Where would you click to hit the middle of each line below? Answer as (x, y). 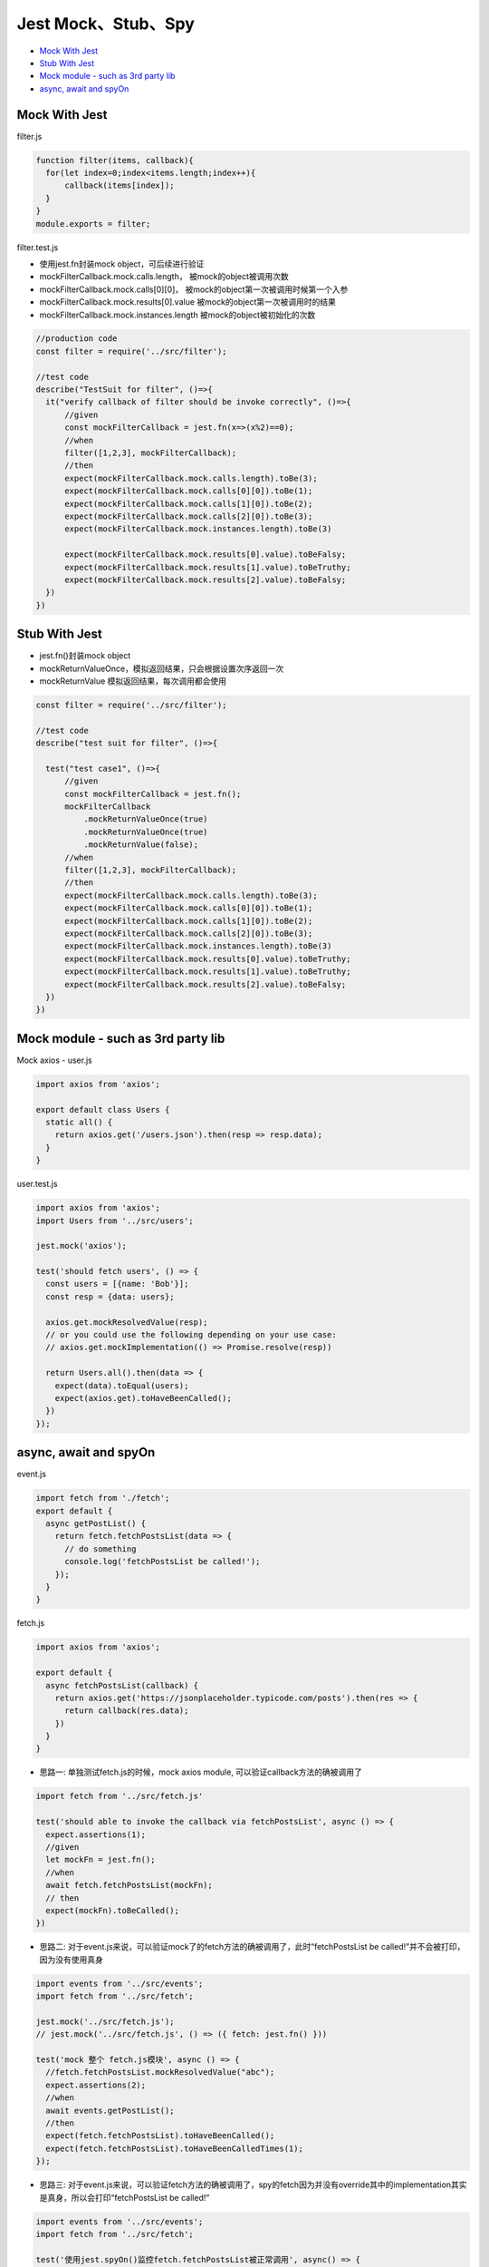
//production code (77, 339)
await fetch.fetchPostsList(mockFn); (129, 1885)
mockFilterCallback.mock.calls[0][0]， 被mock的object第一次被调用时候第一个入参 (194, 289)
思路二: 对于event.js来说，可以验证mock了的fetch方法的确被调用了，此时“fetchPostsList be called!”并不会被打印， (252, 1947)
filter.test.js (38, 247)
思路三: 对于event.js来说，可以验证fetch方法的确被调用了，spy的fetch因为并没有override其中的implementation (245, 2184)
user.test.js (37, 1184)
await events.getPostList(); (110, 2110)
